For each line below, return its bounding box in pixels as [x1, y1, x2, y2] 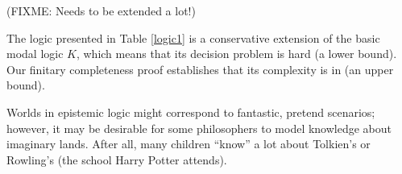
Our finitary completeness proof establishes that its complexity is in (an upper [6, 60, 394, 77]
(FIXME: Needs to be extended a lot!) [6, 2, 196, 19]
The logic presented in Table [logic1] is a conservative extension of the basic [6, 29, 380, 46]
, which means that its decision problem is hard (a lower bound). [76, 45, 397, 62]
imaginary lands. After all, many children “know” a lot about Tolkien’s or [6, 135, 371, 152]
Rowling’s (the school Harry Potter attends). [6, 151, 227, 168]
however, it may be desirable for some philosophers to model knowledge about [6, 119, 392, 136]
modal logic [6, 45, 64, 62]
